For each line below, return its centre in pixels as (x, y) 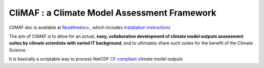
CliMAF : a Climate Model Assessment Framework (113, 13)
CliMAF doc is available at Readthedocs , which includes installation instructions (90, 27)
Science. (18, 50)
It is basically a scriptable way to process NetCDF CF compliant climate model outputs (96, 59)
